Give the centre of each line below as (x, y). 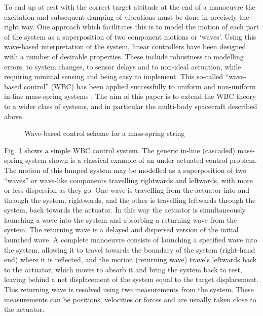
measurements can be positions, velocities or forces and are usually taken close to (130, 299)
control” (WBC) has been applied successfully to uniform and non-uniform (140, 86)
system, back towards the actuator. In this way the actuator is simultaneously (125, 210)
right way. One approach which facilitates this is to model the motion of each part (132, 27)
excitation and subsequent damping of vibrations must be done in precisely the (127, 16)
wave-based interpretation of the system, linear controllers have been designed (125, 46)
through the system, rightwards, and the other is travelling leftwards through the (130, 200)
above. (14, 116)
